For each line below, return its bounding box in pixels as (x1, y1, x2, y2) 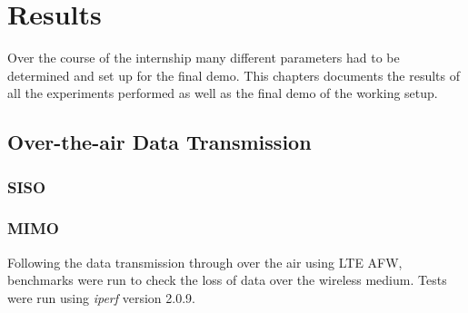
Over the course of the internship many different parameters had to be (7, 48, 400, 67)
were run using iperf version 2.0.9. (7, 288, 195, 307)
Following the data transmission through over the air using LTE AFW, (7, 252, 403, 271)
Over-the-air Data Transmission (7, 128, 312, 156)
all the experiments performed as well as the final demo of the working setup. (7, 83, 438, 103)
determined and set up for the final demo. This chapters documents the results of (7, 65, 460, 84)
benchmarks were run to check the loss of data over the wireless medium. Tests (7, 270, 447, 289)
